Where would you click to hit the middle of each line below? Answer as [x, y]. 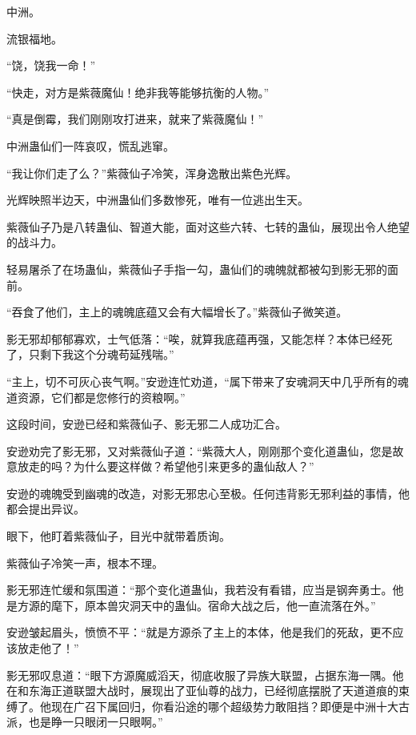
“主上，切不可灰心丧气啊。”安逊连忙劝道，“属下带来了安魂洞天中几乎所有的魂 [208, 381]
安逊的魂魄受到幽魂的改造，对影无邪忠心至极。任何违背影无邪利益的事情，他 [208, 493]
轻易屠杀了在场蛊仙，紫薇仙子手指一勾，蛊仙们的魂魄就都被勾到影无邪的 [197, 269]
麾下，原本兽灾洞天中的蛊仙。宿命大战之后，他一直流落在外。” [213, 605]
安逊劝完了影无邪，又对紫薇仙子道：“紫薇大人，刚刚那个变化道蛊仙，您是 [200, 450]
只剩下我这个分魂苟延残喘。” [101, 354]
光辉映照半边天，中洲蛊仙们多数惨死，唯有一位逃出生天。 [158, 200]
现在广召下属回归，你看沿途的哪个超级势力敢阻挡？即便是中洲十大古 [230, 706]
